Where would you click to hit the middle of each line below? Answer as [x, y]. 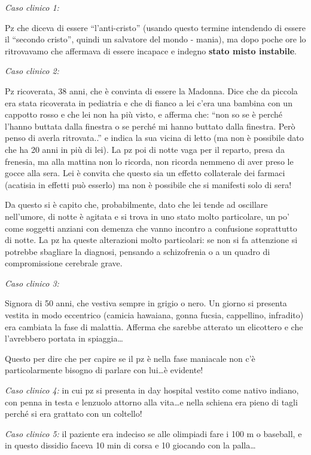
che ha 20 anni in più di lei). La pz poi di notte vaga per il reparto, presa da [145, 149]
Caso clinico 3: [32, 283]
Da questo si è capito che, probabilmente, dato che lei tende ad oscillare [136, 205]
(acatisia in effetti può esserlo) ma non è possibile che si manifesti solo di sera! [148, 184]
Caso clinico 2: [32, 71]
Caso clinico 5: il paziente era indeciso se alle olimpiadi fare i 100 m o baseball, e [153, 433]
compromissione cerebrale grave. [64, 263]
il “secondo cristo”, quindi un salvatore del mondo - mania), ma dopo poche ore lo [155, 39]
